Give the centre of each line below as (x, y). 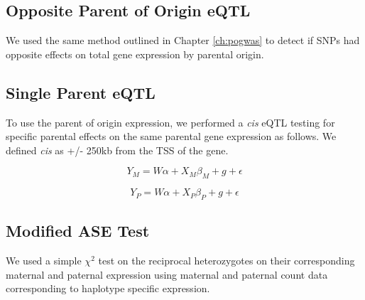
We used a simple (44, 261)
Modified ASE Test (78, 231)
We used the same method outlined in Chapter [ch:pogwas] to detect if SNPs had (183, 40)
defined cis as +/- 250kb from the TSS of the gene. (117, 150)
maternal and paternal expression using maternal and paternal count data (167, 274)
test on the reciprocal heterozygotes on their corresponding (227, 261)
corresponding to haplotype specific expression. (108, 288)
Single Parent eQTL (81, 92)
